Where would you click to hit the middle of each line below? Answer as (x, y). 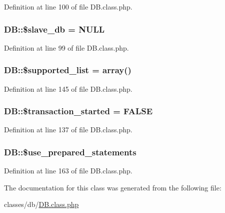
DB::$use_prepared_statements (70, 152)
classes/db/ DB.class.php (41, 204)
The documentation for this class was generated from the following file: (113, 187)
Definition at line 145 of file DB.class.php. (68, 88)
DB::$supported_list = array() (68, 70)
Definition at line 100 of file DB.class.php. (68, 7)
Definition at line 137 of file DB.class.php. (68, 130)
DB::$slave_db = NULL (54, 29)
